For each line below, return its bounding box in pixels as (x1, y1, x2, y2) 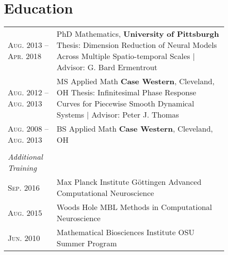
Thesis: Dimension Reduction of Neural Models (56, 39, 217, 51)
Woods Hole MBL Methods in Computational (56, 201, 212, 213)
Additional (8, 151, 43, 163)
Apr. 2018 (8, 50, 42, 62)
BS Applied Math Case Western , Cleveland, (56, 123, 213, 135)
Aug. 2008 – (8, 123, 49, 135)
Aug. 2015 (8, 207, 42, 218)
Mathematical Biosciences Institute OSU (56, 226, 195, 238)
